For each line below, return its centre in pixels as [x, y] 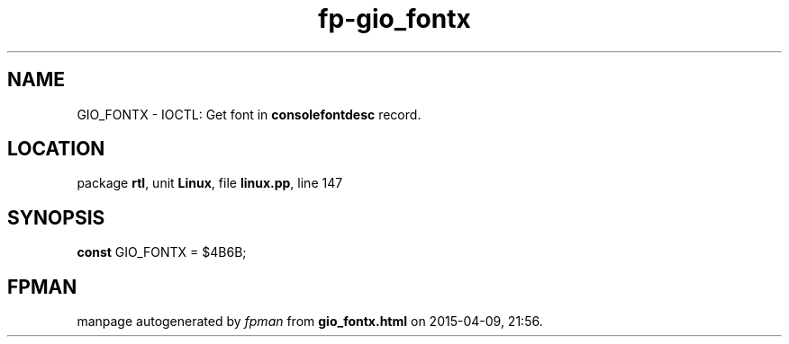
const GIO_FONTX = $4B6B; [162, 252]
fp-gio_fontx [394, 19]
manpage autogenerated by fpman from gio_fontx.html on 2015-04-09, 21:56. [310, 322]
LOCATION [56, 149]
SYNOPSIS [56, 217]
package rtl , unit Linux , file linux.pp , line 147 [210, 183]
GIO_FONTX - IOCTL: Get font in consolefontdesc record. [249, 114]
